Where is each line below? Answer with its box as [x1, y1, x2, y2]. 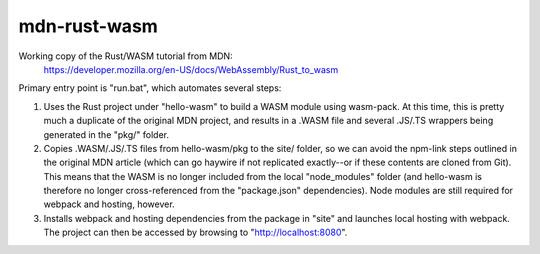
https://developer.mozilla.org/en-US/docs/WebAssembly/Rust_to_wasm [43, 63, 339, 75]
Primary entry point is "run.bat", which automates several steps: [18, 82, 282, 94]
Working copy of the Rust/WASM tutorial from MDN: [18, 50, 234, 62]
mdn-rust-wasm [18, 15, 159, 37]
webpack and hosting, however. [43, 198, 175, 210]
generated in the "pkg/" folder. [43, 128, 170, 140]
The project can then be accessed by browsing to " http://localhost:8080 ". [43, 226, 348, 239]
